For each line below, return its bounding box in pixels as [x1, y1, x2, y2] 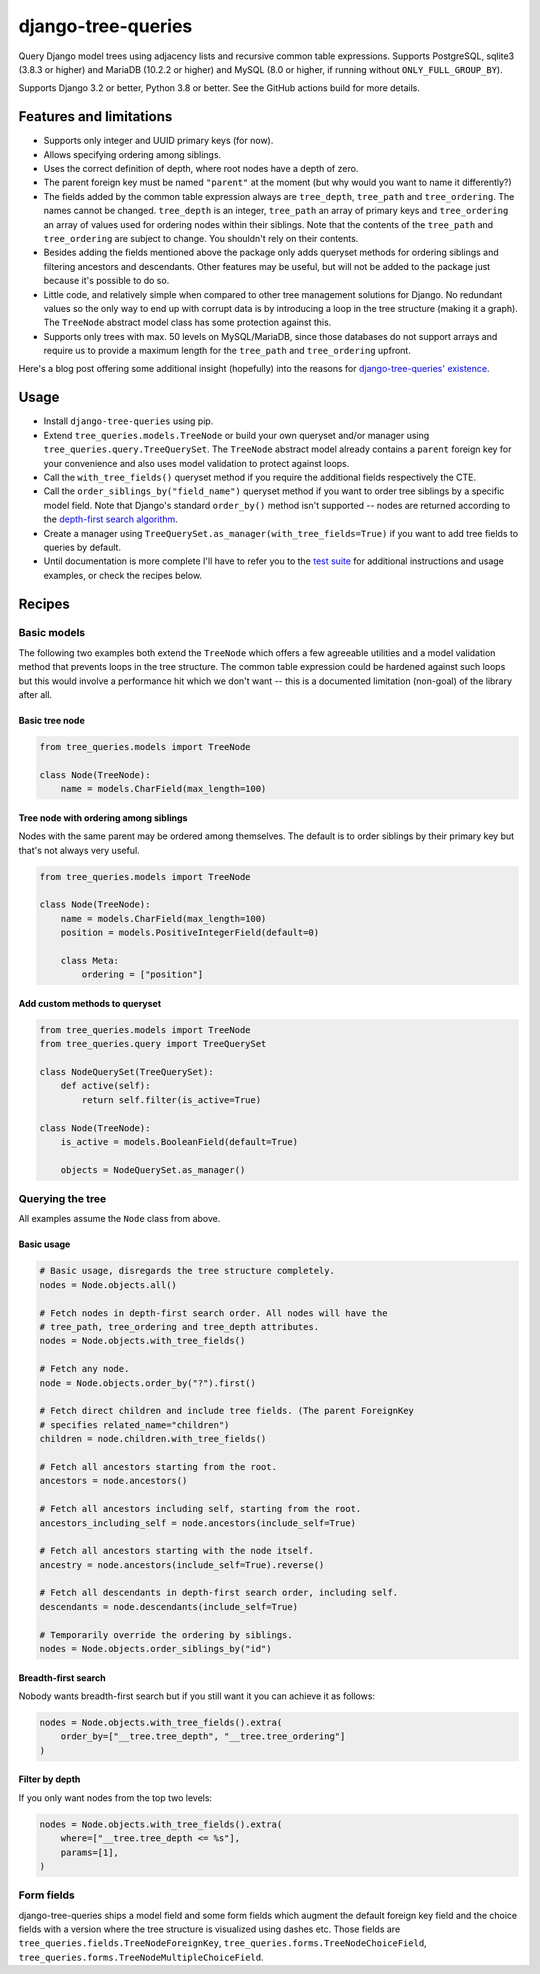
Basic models [18, 626, 86, 640]
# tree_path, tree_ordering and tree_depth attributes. [39, 1321, 320, 1333]
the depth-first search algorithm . [43, 513, 179, 525]
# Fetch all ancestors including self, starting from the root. [39, 1503, 362, 1515]
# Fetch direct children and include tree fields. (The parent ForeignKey [39, 1405, 415, 1417]
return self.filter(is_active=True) [81, 1094, 262, 1105]
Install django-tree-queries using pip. [43, 415, 214, 427]
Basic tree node [18, 715, 85, 727]
